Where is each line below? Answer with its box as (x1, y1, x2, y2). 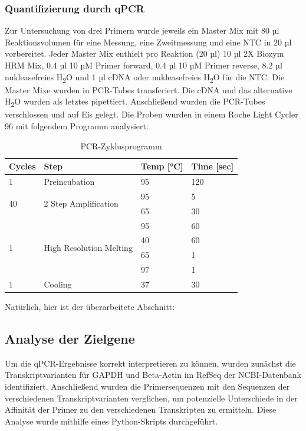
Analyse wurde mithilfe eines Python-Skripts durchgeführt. (5, 414, 218, 427)
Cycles (9, 160, 36, 172)
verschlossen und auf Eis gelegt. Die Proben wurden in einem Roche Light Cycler (5, 108, 298, 120)
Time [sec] (191, 160, 234, 172)
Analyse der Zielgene (5, 329, 135, 348)
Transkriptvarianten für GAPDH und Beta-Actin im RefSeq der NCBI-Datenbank (5, 368, 301, 381)
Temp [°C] (140, 160, 183, 172)
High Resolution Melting (44, 241, 133, 253)
